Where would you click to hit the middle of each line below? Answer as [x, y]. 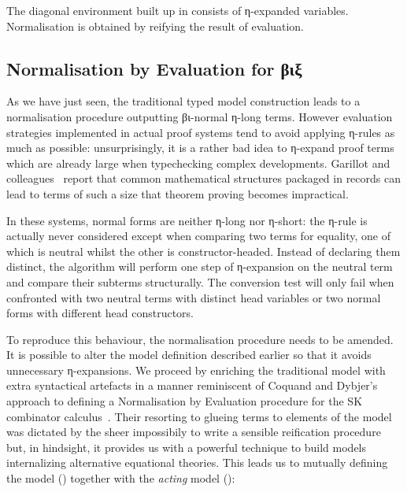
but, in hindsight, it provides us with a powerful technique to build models [187, 447]
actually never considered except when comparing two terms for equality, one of [198, 236]
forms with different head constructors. [100, 313]
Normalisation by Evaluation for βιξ [154, 68]
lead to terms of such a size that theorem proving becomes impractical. [178, 193]
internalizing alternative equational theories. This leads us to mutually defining [197, 462]
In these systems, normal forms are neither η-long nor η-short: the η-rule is [187, 220]
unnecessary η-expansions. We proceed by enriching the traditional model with [196, 370]
